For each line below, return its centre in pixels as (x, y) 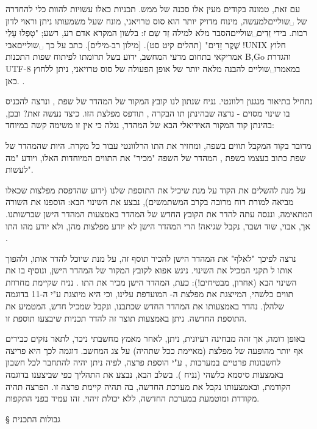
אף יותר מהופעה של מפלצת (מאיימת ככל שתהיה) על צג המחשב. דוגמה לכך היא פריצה (155, 350)
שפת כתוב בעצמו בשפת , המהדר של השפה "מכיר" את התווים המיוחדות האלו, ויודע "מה (156, 157)
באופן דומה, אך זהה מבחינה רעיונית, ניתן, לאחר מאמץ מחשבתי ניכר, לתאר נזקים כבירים (155, 338)
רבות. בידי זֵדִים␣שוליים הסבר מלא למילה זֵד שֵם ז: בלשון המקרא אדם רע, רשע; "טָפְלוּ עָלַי (156, 33)
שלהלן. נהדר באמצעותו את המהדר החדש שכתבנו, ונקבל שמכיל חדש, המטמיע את (145, 306)
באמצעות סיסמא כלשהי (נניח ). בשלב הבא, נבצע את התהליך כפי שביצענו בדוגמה (144, 374)
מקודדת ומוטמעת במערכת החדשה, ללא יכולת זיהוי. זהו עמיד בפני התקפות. (133, 398)
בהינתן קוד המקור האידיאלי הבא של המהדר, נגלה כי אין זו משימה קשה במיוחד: (140, 125)
